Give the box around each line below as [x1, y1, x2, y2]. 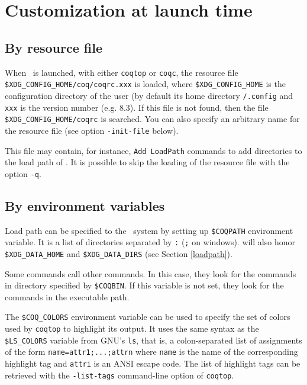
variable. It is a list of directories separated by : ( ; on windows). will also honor [5, 236, 295, 248]
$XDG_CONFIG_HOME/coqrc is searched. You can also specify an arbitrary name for [5, 113, 300, 125]
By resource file [5, 38, 102, 56]
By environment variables [5, 196, 165, 214]
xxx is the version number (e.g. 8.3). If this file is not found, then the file [5, 101, 269, 113]
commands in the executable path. [5, 290, 130, 303]
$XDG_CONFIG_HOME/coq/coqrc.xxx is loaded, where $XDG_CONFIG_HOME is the [5, 78, 286, 90]
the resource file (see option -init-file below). [5, 124, 179, 136]
